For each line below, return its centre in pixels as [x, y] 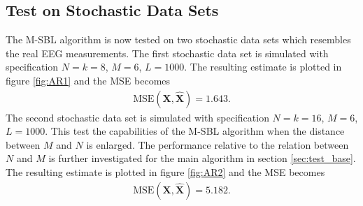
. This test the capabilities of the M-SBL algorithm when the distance [195, 131]
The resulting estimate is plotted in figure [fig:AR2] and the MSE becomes [165, 171]
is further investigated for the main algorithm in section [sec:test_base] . [202, 158]
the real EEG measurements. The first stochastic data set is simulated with [167, 53]
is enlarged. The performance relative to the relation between [218, 144]
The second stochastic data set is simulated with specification [137, 117]
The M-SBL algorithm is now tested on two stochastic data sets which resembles [178, 39]
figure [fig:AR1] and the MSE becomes [88, 80]
